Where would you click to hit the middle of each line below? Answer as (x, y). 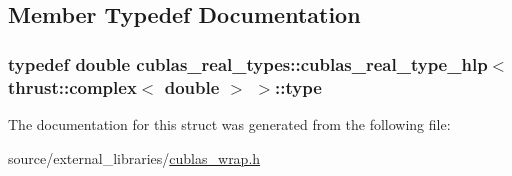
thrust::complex (72, 86)
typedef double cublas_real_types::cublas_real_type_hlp (248, 63)
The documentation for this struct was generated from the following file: (229, 123)
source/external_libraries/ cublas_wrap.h (134, 157)
